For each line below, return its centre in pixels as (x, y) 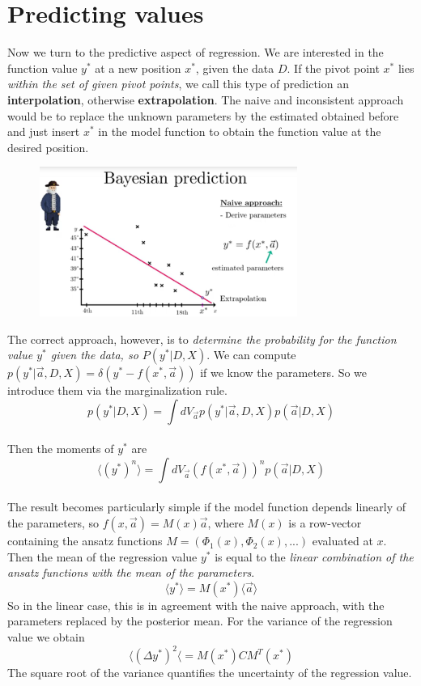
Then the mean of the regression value (102, 556)
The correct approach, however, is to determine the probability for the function (202, 339)
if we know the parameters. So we (284, 373)
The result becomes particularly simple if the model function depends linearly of (207, 507)
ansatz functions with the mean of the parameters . (131, 572)
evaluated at (342, 541)
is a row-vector (325, 523)
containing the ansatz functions (85, 541)
